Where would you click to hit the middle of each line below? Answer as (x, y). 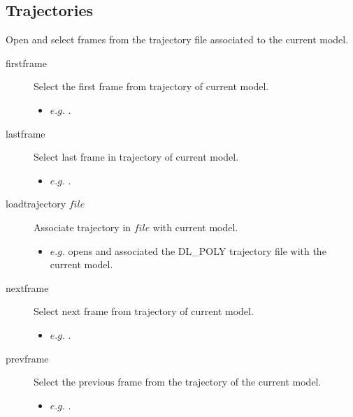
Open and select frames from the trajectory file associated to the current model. (177, 39)
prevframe (27, 358)
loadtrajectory (36, 204)
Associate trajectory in (82, 227)
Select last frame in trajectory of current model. (136, 157)
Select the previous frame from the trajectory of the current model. (178, 382)
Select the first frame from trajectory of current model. (151, 86)
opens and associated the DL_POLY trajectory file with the (197, 250)
